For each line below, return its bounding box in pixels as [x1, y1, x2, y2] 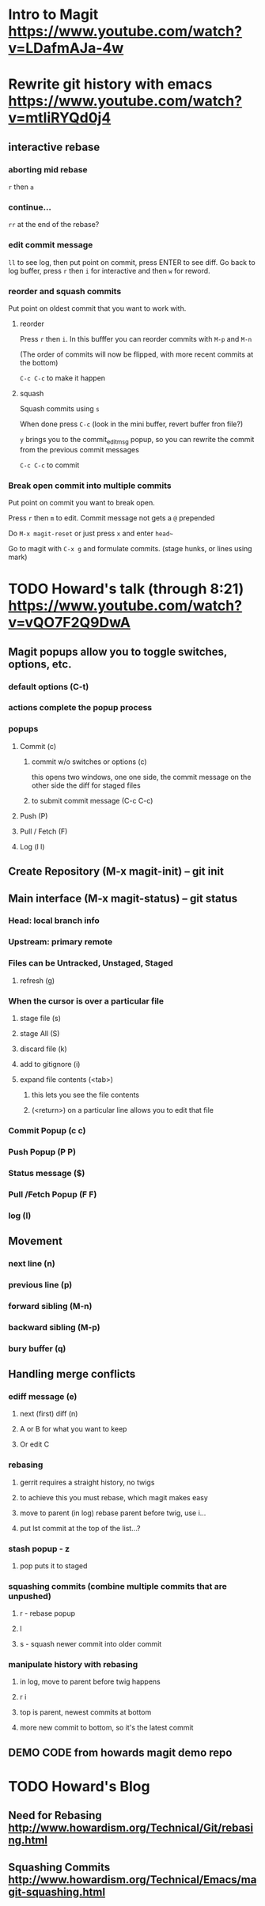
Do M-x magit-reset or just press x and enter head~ [8, 528, 174, 539]
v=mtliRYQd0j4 [8, 109, 112, 127]
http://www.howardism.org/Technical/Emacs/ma [8, 1873, 257, 1886]
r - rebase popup [19, 1609, 76, 1618]
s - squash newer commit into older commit [19, 1639, 162, 1649]
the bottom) [19, 357, 59, 367]
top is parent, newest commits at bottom [19, 1707, 152, 1717]
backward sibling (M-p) [8, 1322, 100, 1333]
